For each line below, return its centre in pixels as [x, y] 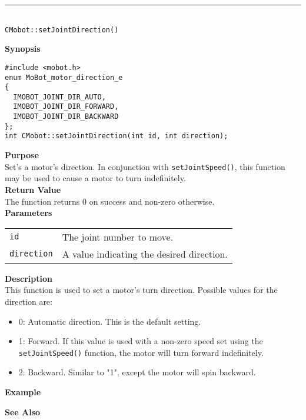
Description [29, 278]
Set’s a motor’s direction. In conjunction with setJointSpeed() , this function [145, 166]
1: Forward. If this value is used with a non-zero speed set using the [141, 341]
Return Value [33, 189]
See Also [23, 411]
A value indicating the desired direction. [145, 254]
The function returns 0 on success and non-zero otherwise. [110, 201]
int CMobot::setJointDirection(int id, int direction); [117, 136]
